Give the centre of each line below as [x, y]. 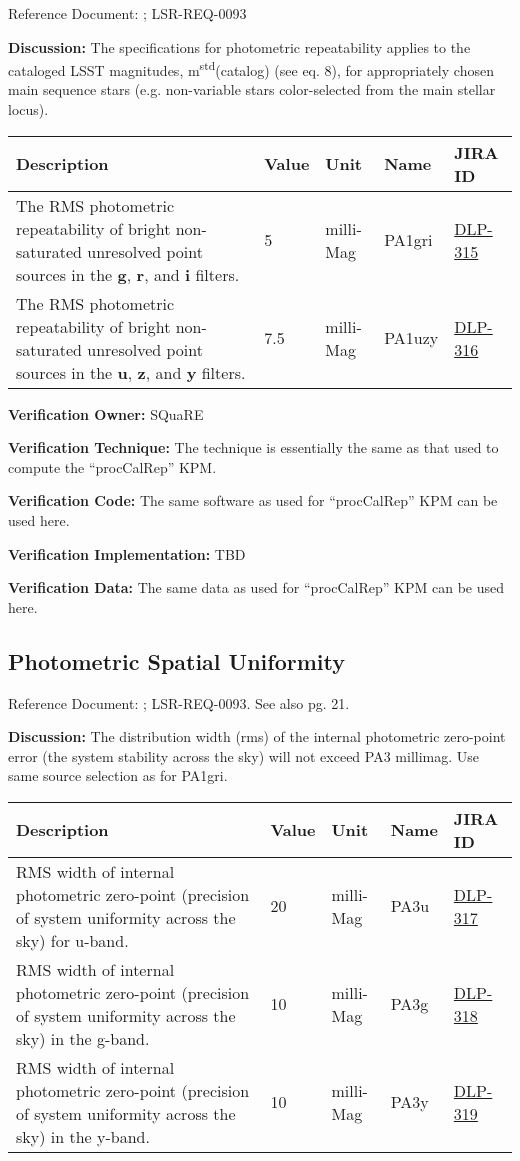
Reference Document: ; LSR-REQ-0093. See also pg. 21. [179, 702]
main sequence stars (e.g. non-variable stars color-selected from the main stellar [252, 89]
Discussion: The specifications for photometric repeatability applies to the [239, 46]
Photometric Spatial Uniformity [176, 660]
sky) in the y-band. [83, 1136]
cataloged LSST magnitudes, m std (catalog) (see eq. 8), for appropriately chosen [251, 68]
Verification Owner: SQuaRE [106, 413]
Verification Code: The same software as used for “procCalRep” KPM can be [253, 500]
